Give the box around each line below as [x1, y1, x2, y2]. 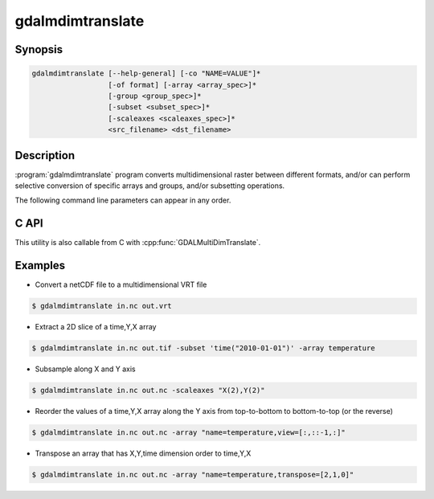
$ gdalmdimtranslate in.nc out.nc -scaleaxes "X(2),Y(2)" [31, 386, 265, 395]
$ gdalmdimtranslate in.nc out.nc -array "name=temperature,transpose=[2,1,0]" [31, 470, 354, 480]
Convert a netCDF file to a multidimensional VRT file [35, 280, 207, 289]
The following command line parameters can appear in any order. [14, 195, 231, 205]
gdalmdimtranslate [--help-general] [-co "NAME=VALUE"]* [31, 69, 261, 78]
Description [14, 149, 76, 162]
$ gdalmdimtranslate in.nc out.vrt [31, 301, 172, 311]
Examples [14, 259, 66, 272]
